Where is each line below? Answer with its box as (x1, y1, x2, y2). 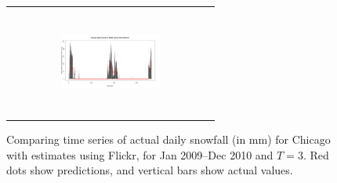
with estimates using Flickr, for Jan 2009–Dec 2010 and (6, 146, 274, 163)
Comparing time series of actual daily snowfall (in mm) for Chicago (6, 131, 331, 148)
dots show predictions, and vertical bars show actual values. (6, 162, 293, 178)
